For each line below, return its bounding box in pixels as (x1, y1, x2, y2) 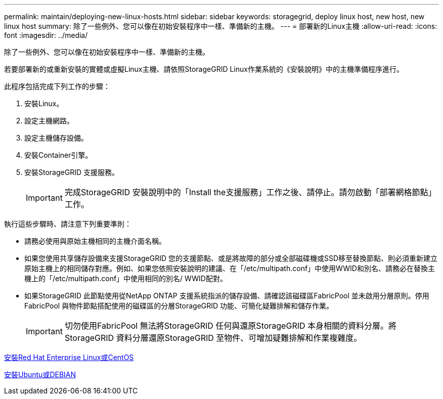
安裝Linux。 (24, 99, 64, 108)
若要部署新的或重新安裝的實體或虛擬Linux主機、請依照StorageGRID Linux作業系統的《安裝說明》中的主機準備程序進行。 (4, 65, 404, 73)
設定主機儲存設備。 (24, 134, 88, 142)
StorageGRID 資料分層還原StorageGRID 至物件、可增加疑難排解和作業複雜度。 (64, 333, 362, 343)
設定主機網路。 (24, 116, 74, 125)
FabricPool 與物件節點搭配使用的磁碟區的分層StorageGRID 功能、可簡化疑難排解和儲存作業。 (24, 301, 334, 310)
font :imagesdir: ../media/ (4, 31, 88, 39)
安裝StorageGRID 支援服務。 (24, 168, 119, 176)
